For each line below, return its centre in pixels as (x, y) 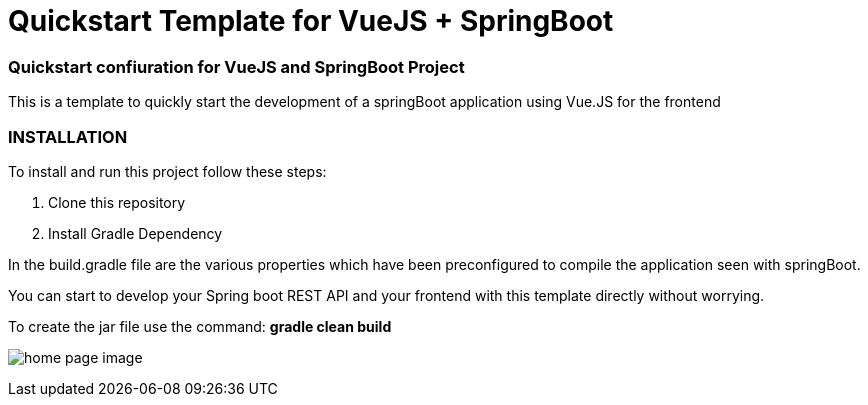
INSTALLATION (68, 136)
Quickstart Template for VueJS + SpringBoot (311, 21)
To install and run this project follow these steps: (167, 171)
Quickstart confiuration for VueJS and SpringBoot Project (236, 66)
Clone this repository (117, 202)
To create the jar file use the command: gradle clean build (200, 326)
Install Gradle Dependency (135, 233)
